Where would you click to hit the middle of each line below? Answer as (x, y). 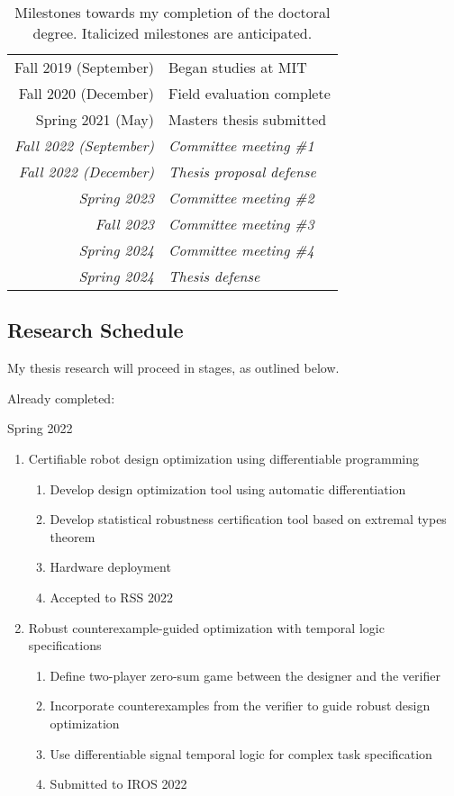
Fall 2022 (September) (85, 145)
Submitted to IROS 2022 (118, 784)
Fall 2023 (125, 224)
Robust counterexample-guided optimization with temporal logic (206, 627)
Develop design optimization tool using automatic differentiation (228, 488)
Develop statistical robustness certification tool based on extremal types (248, 519)
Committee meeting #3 (241, 224)
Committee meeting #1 (241, 145)
